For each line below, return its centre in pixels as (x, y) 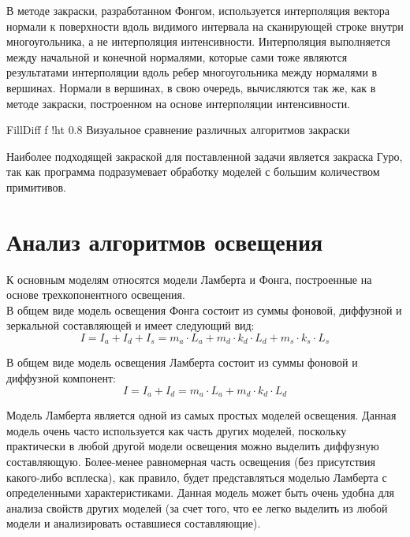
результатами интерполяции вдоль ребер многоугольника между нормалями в (192, 72)
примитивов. (36, 186)
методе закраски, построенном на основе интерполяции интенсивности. (179, 103)
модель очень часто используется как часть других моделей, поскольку (177, 430)
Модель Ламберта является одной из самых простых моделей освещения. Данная (201, 415)
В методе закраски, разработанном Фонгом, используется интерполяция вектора (198, 10)
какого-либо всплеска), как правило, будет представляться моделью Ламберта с (197, 477)
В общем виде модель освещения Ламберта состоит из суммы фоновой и (182, 362)
